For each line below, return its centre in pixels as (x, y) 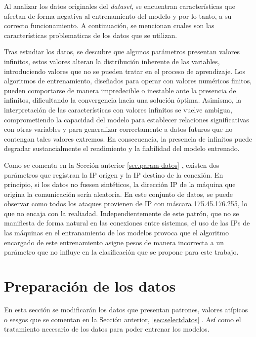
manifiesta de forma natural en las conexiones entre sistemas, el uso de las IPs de (127, 223)
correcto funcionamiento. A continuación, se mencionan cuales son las (109, 25)
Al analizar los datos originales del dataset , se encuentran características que (120, 6)
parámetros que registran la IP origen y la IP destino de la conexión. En (114, 174)
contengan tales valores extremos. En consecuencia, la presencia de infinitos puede (128, 138)
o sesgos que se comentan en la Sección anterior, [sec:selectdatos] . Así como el (123, 319)
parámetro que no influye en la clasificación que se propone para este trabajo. (121, 252)
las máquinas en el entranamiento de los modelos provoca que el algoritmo (116, 233)
